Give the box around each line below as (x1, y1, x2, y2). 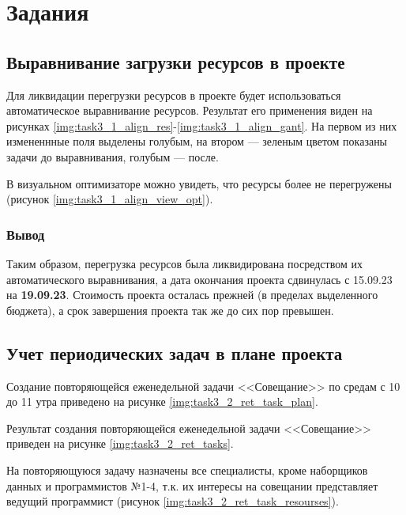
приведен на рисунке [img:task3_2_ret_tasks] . (6, 435, 234, 452)
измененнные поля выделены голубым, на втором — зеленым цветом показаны (6, 133, 388, 150)
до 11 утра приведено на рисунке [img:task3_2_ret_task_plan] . (6, 393, 318, 410)
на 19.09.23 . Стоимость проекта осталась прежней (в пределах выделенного (6, 286, 378, 303)
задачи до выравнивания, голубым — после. (6, 148, 219, 165)
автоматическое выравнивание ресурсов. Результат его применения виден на (6, 102, 373, 119)
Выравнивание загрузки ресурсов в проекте (6, 49, 345, 74)
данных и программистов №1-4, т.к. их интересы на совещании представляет (6, 477, 378, 494)
